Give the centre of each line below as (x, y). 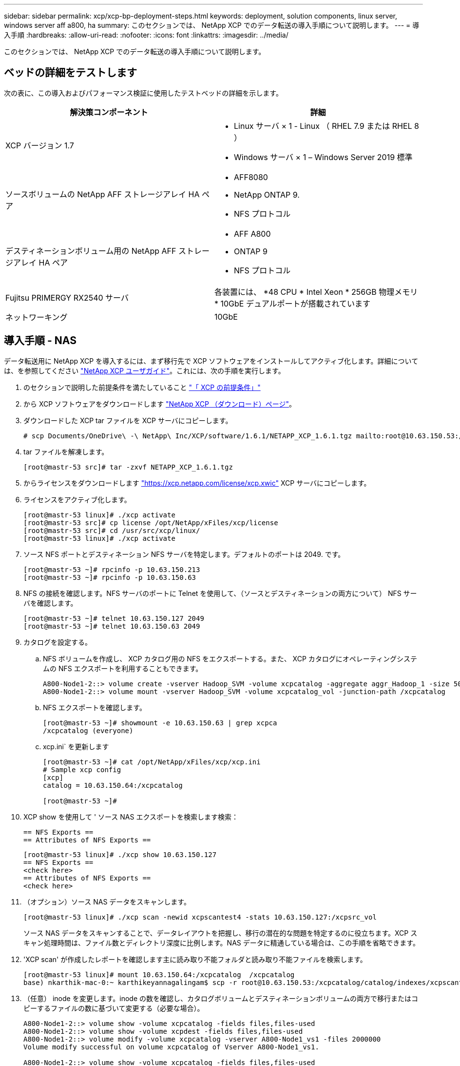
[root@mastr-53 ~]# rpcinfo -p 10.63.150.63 (110, 577)
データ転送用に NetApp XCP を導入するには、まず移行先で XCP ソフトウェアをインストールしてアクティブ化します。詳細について (211, 361)
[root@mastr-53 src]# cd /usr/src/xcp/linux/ (112, 530)
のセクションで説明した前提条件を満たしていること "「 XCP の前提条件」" (142, 387)
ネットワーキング (37, 317)
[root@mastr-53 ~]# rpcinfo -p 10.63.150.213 (112, 569)
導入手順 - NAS (40, 341)
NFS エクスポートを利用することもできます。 (130, 668)
